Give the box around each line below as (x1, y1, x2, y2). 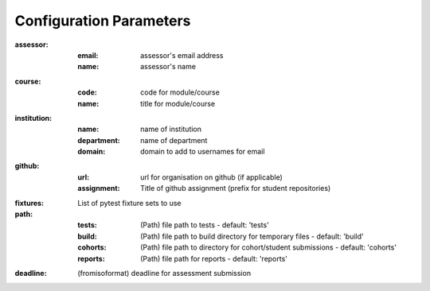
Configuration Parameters (14, 12, 191, 29)
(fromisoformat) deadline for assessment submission (77, 268, 251, 277)
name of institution (140, 124, 202, 134)
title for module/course (140, 99, 216, 108)
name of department (140, 135, 208, 145)
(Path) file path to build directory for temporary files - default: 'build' (140, 231, 364, 241)
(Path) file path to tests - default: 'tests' (140, 220, 270, 230)
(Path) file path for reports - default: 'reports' (140, 254, 288, 263)
